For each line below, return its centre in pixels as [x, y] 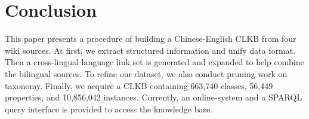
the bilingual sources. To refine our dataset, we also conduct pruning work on [146, 73]
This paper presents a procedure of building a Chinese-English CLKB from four [151, 39]
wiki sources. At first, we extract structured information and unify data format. [150, 50]
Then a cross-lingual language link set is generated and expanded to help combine [154, 62]
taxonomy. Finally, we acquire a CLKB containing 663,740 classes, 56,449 [139, 85]
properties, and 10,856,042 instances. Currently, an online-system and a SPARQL [154, 97]
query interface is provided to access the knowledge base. [109, 109]
